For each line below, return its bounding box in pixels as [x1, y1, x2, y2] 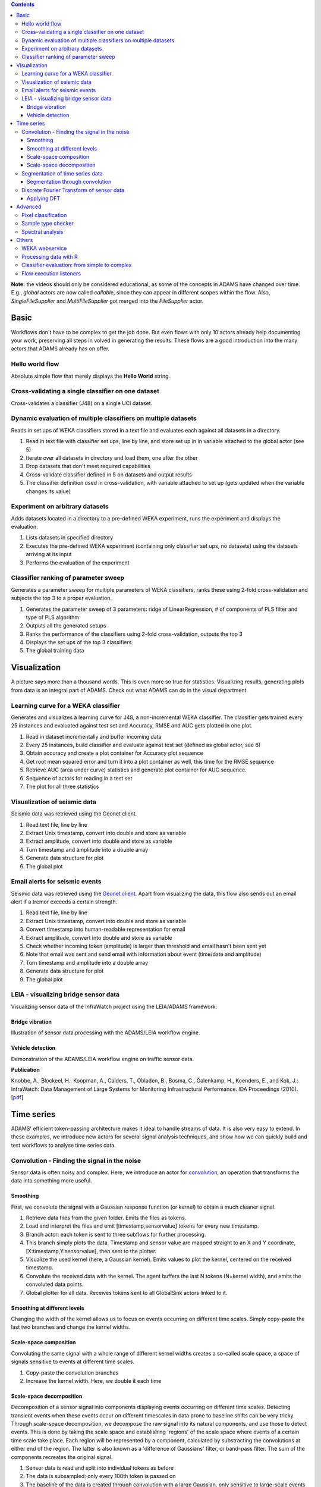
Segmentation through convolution [27, 178, 112, 186]
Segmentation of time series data [21, 170, 103, 177]
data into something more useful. [11, 1177, 92, 1184]
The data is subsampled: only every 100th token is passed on [26, 1473, 176, 1480]
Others [16, 236, 33, 243]
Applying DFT [27, 194, 61, 202]
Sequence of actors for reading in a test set [26, 774, 133, 782]
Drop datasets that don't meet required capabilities [26, 463, 151, 470]
